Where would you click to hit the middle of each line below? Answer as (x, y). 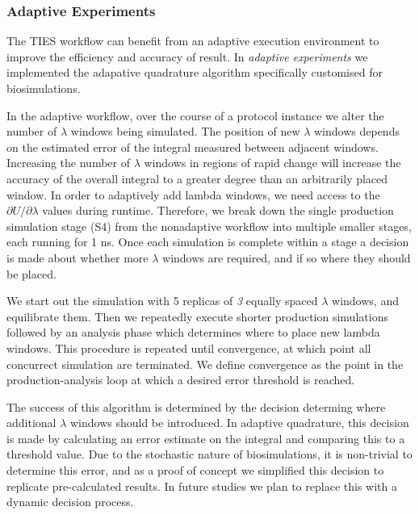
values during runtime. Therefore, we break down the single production (218, 210)
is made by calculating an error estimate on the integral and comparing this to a (206, 438)
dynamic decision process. (70, 502)
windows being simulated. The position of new (185, 131)
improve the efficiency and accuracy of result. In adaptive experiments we (187, 56)
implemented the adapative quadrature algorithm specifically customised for (195, 72)
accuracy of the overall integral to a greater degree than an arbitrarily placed (197, 178)
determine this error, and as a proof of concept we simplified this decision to (195, 470)
